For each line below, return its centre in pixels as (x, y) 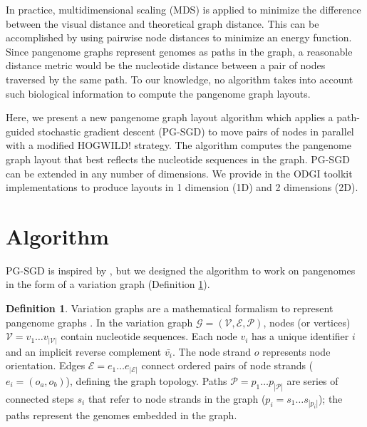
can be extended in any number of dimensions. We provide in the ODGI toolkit (179, 173)
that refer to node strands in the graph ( (177, 398)
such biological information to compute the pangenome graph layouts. (158, 93)
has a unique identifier (300, 336)
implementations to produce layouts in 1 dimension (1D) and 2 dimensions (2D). (182, 187)
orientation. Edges (46, 365)
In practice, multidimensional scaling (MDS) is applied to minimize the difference (183, 9)
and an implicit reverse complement (84, 351)
